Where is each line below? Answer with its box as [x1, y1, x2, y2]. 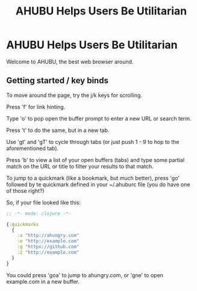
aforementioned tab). [6, 145, 59, 152]
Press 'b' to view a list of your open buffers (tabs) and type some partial [6, 156, 185, 163]
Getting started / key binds [6, 75, 108, 86]
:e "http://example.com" [17, 238, 80, 245]
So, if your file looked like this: [6, 199, 81, 206]
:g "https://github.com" [17, 244, 80, 250]
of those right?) [6, 187, 45, 194]
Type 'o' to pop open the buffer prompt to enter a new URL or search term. [6, 114, 192, 122]
